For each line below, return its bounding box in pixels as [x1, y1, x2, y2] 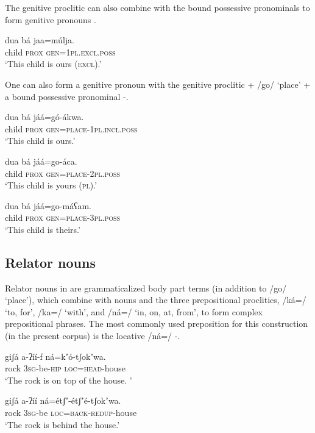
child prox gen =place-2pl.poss [5, 166, 121, 179]
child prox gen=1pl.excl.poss [5, 45, 116, 58]
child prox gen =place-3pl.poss [5, 211, 121, 224]
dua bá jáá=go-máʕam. [5, 199, 91, 212]
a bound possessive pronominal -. [5, 90, 129, 102]
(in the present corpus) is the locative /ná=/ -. [5, 329, 180, 342]
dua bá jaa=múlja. [5, 34, 74, 46]
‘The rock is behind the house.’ [5, 418, 120, 431]
